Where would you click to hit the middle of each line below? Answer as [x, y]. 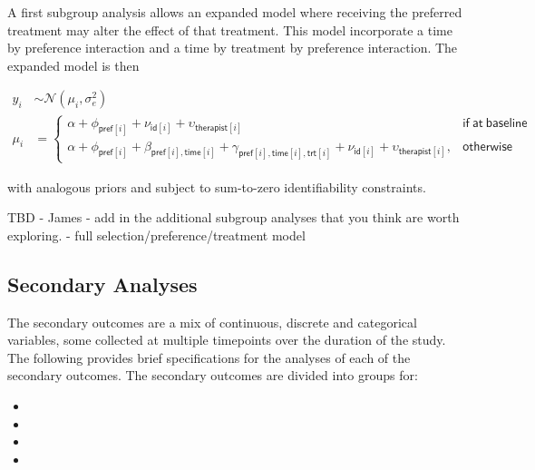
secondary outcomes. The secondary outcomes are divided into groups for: [213, 375]
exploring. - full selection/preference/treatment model [156, 235]
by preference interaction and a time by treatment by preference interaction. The [233, 48]
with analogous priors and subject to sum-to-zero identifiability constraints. [217, 186]
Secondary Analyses [102, 284]
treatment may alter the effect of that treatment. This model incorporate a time [230, 29]
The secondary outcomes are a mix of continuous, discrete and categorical [212, 322]
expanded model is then [73, 65]
